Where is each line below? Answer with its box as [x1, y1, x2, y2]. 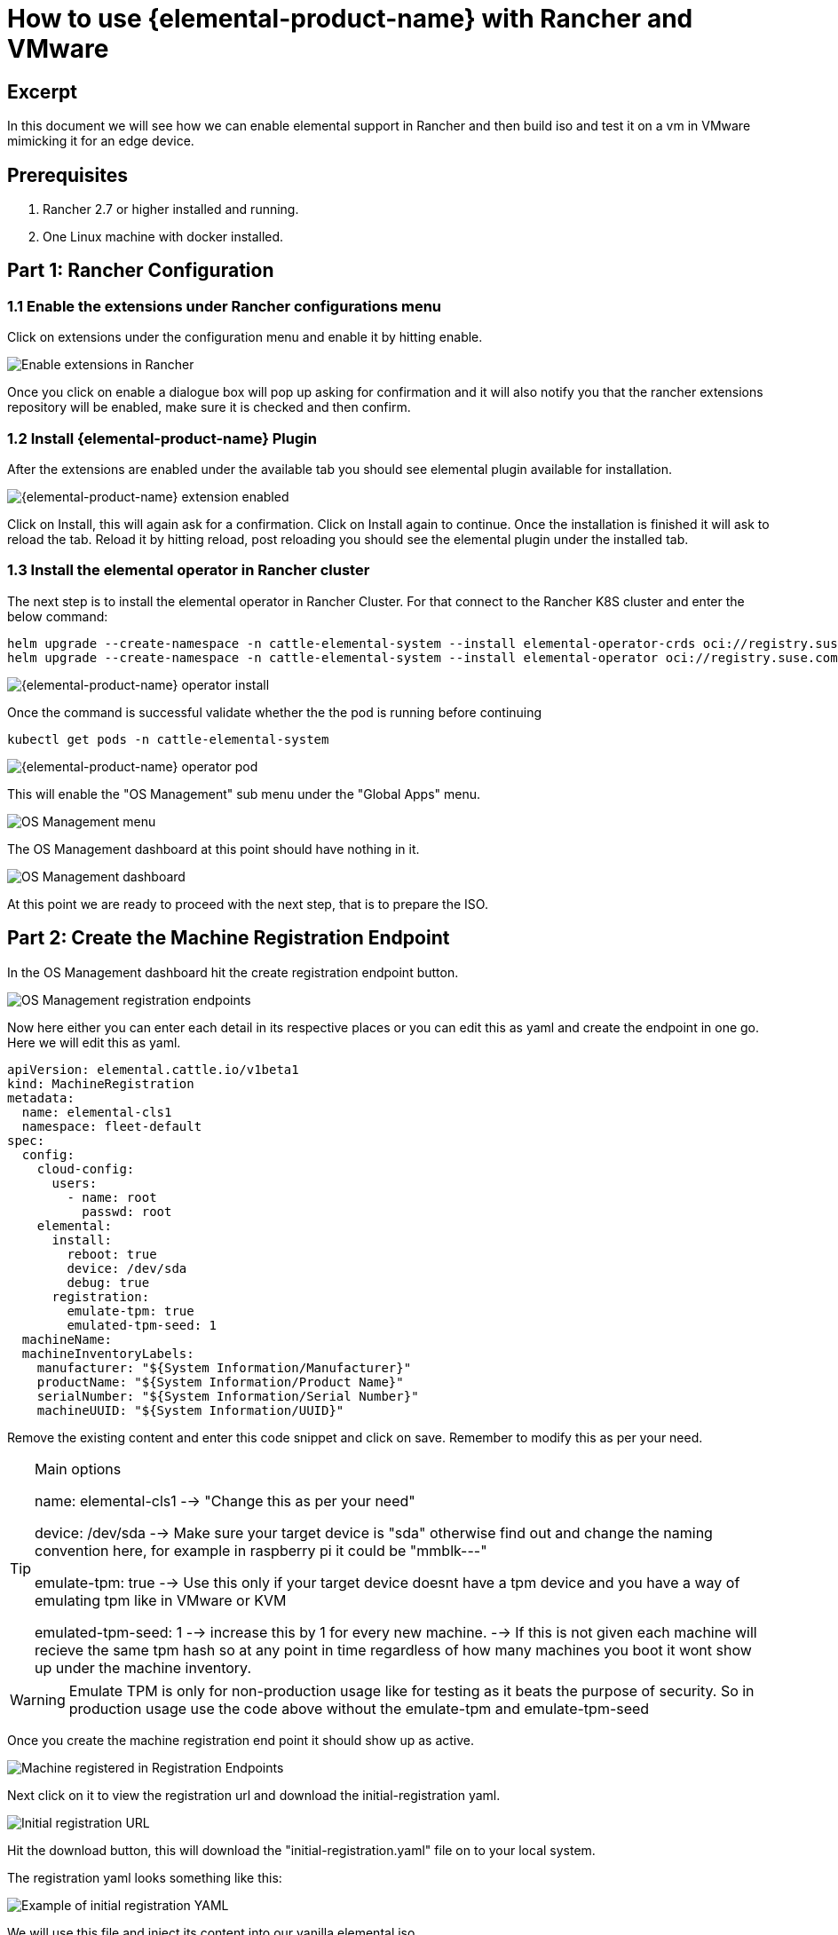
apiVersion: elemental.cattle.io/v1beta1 [7, 1062, 299, 1077]
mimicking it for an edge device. [7, 133, 194, 149]
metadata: [7, 1090, 75, 1105]
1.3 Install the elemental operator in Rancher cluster [7, 561, 370, 580]
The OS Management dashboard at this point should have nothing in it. [7, 841, 420, 857]
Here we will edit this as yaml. [7, 1034, 181, 1050]
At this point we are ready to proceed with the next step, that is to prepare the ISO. [7, 896, 488, 912]
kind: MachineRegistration [7, 1076, 194, 1091]
